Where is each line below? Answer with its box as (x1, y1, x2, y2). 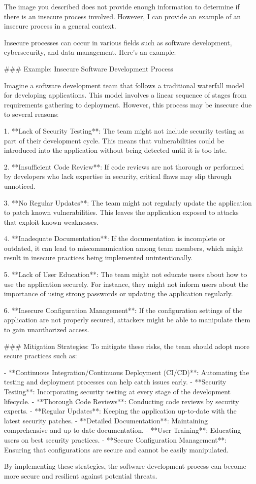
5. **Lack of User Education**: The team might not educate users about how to (4, 269, 247, 279)
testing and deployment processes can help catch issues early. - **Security (4, 377, 226, 387)
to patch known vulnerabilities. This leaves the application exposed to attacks (4, 207, 239, 217)
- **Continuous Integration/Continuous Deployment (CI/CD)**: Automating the (4, 367, 249, 377)
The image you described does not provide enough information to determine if (4, 1, 240, 11)
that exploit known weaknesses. (4, 216, 98, 227)
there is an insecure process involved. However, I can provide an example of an (4, 11, 241, 21)
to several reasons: (4, 109, 59, 119)
